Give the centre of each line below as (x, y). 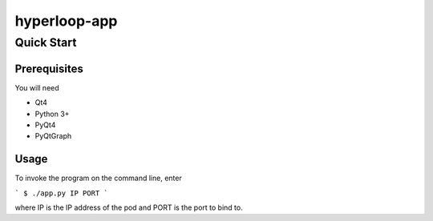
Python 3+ (52, 114)
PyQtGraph (53, 136)
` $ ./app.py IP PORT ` (61, 193)
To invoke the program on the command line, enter (98, 178)
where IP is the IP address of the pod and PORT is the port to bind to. (129, 207)
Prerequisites (49, 68)
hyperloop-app (66, 21)
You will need (37, 87)
